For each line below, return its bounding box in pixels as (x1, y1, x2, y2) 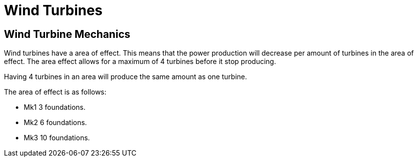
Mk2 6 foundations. (24, 118, 87, 127)
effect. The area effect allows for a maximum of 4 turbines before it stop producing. (4, 57, 276, 66)
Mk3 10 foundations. (24, 133, 90, 142)
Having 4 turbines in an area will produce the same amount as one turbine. (4, 72, 247, 81)
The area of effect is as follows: (4, 88, 107, 97)
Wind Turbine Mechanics (4, 28, 131, 40)
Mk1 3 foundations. (24, 103, 86, 112)
